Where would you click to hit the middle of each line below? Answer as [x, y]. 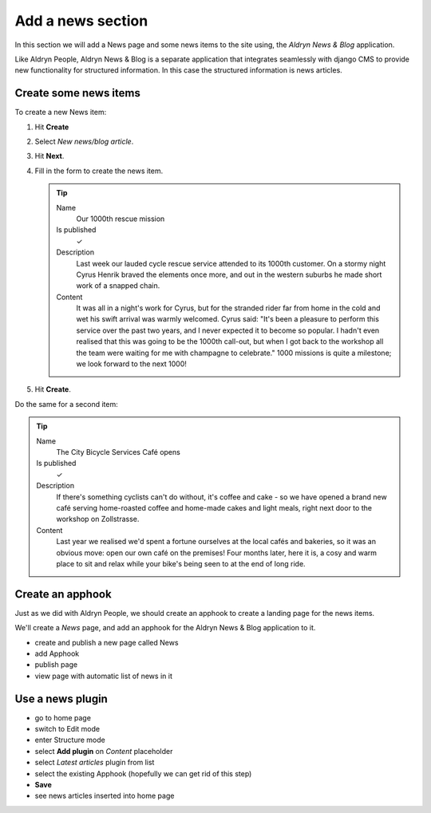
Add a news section [81, 21]
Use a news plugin [61, 699]
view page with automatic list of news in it [104, 676]
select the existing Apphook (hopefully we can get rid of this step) [143, 773]
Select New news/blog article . [84, 142]
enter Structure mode [70, 740]
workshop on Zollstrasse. [98, 519]
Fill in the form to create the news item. [99, 171]
